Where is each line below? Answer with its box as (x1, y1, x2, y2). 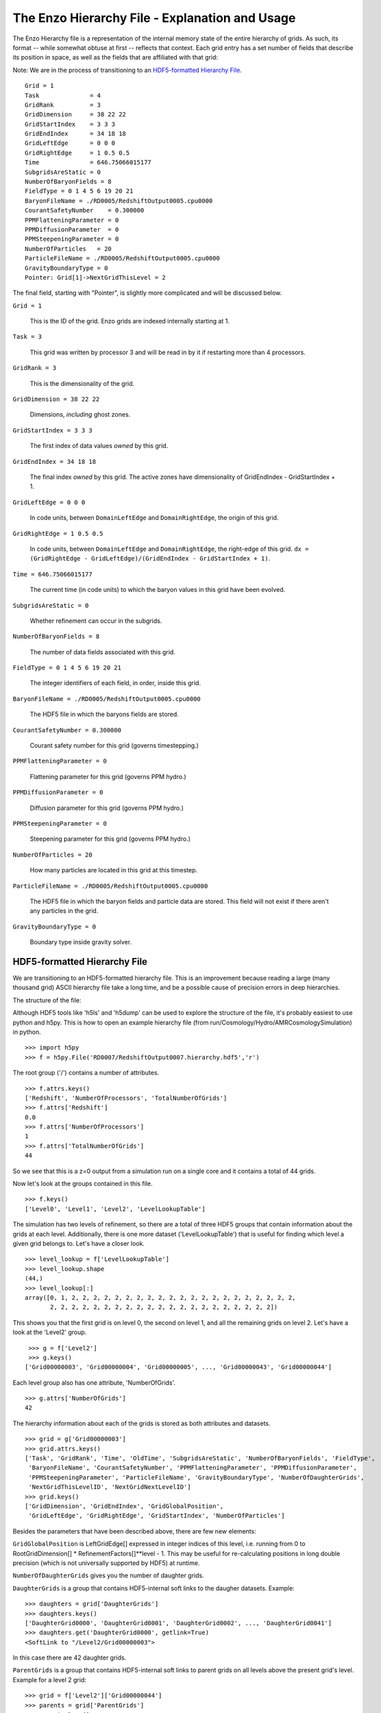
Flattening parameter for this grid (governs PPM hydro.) (29, 772, 186, 780)
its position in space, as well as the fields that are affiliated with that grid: (12, 53, 219, 62)
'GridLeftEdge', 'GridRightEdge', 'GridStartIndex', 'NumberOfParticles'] (28, 1512, 285, 1520)
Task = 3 (12, 333, 42, 341)
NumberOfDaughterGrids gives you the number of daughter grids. (12, 1571, 205, 1579)
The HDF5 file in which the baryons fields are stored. (29, 710, 180, 719)
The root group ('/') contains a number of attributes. (12, 1069, 160, 1077)
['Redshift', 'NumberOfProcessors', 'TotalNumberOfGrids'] (25, 1094, 228, 1102)
